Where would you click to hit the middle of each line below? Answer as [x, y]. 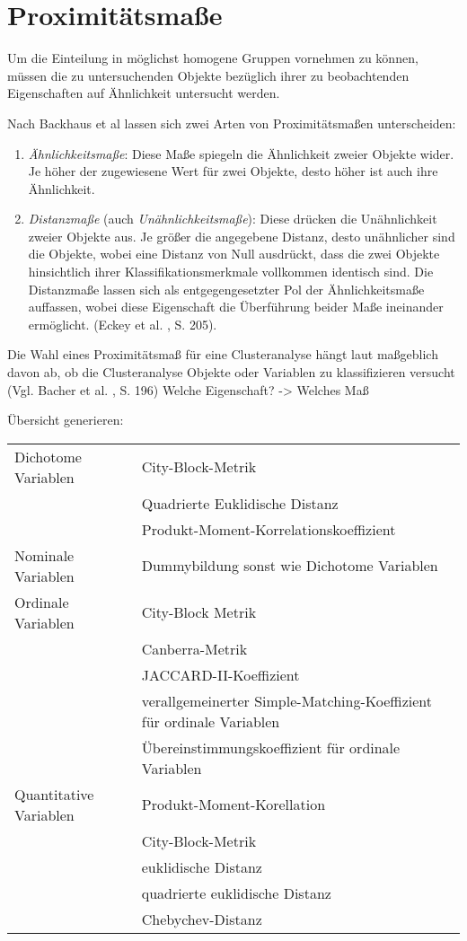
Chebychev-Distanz [202, 919]
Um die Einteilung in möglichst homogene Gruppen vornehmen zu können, [213, 58]
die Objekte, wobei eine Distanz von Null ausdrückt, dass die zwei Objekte [234, 254]
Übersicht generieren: [66, 420]
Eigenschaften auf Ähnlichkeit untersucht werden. [144, 93]
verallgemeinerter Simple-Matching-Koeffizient [286, 700]
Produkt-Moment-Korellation [233, 805]
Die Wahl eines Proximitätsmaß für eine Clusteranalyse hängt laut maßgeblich [223, 354]
